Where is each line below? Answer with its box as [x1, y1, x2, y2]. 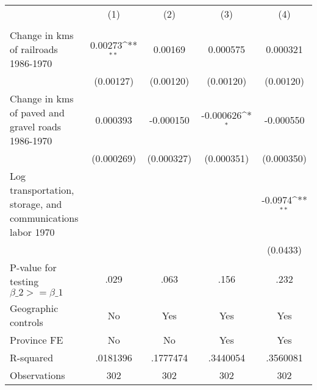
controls [10, 315, 43, 329]
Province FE [10, 333, 63, 347]
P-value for [10, 260, 57, 274]
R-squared [10, 350, 54, 364]
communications [10, 211, 79, 225]
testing [10, 274, 39, 288]
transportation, [10, 183, 74, 197]
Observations [10, 368, 65, 382]
